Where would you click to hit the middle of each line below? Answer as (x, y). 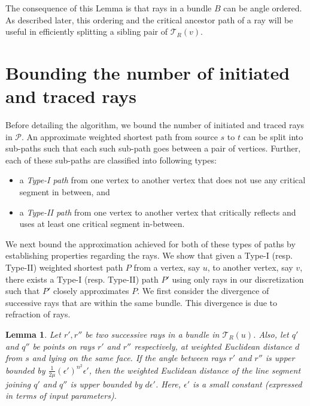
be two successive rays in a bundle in (152, 334)
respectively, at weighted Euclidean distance (213, 346)
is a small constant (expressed (247, 384)
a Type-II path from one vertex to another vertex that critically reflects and (158, 212)
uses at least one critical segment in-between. (102, 224)
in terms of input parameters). (61, 396)
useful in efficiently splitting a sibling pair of (86, 31)
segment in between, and (65, 192)
